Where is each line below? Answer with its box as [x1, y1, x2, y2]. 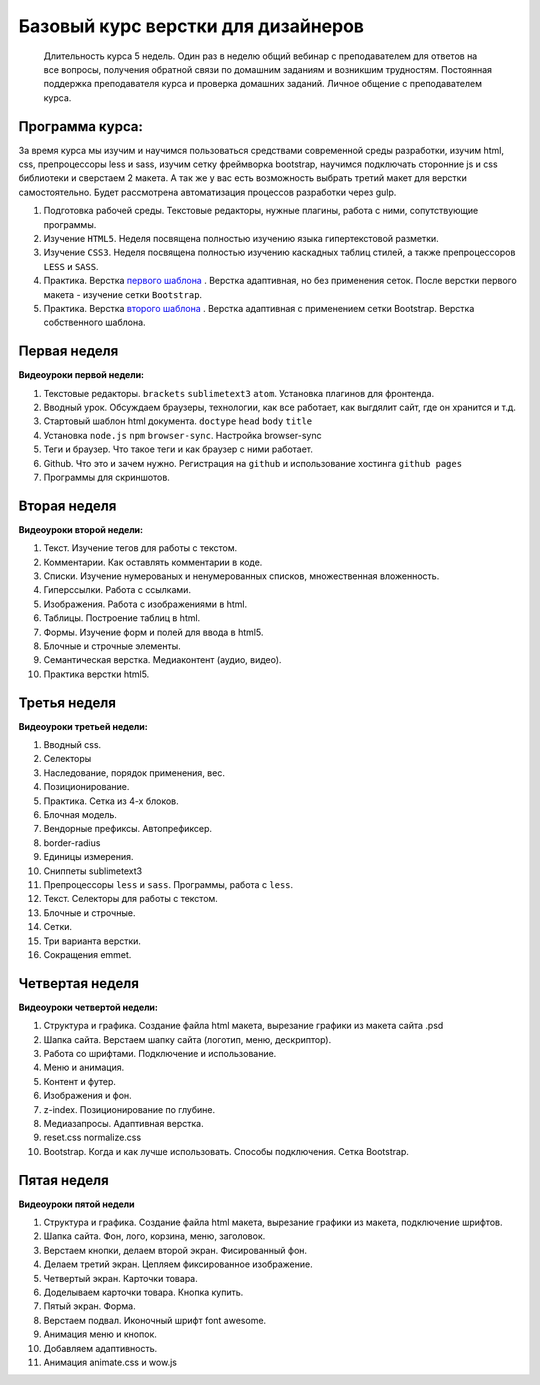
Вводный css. [43, 739, 102, 751]
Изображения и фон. [43, 1090, 132, 1102]
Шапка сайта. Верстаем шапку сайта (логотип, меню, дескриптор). [43, 1033, 332, 1045]
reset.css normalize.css [43, 1131, 142, 1144]
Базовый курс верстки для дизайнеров [18, 15, 365, 37]
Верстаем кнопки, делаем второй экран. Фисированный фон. [43, 1244, 308, 1256]
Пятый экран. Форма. [43, 1300, 136, 1312]
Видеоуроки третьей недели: [18, 720, 149, 732]
